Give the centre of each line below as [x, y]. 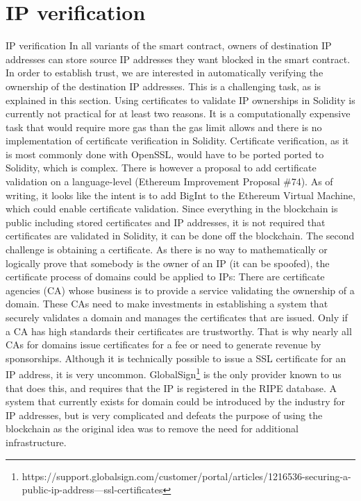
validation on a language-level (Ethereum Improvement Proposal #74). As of [169, 181]
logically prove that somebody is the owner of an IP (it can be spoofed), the [168, 263]
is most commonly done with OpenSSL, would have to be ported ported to [165, 154]
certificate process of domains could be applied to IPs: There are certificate [165, 277]
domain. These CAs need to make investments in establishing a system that [167, 304]
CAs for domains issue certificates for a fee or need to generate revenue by [163, 345]
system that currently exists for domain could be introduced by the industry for [176, 401]
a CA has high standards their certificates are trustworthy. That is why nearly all [179, 331]
